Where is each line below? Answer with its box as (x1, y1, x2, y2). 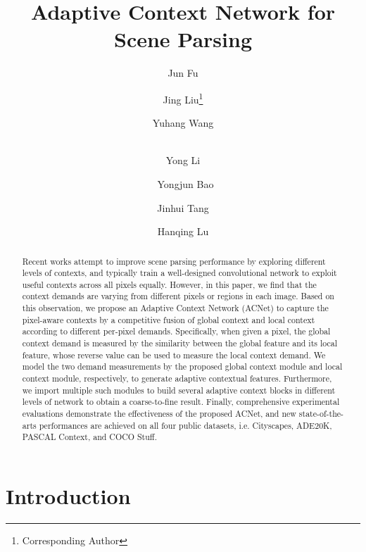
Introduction (6, 482, 131, 510)
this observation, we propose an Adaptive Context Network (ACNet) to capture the (22, 302, 329, 314)
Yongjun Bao (157, 176, 214, 191)
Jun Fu (168, 65, 198, 80)
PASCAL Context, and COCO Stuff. (22, 431, 158, 443)
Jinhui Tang (157, 200, 209, 215)
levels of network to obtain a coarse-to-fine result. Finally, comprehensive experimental (22, 396, 340, 408)
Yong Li (165, 153, 201, 168)
